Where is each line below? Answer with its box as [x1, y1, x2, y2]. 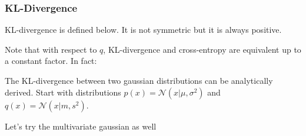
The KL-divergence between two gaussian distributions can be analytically [5, 74, 273, 86]
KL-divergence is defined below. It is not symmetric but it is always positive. [5, 23, 282, 36]
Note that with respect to [5, 43, 97, 55]
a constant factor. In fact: [5, 55, 97, 67]
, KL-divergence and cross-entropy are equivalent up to [103, 43, 301, 55]
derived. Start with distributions [5, 86, 121, 98]
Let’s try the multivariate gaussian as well [5, 120, 157, 132]
